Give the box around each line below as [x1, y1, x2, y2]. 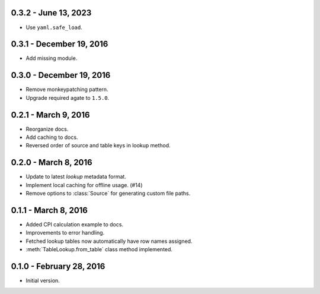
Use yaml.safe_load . [25, 24, 82, 31]
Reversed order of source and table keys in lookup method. [25, 142, 171, 149]
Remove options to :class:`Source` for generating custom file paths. [25, 190, 191, 197]
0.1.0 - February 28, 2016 [11, 261, 105, 271]
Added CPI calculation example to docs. [25, 221, 124, 228]
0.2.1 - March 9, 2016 [11, 110, 90, 120]
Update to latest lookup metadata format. [25, 173, 127, 181]
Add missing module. [25, 55, 78, 62]
